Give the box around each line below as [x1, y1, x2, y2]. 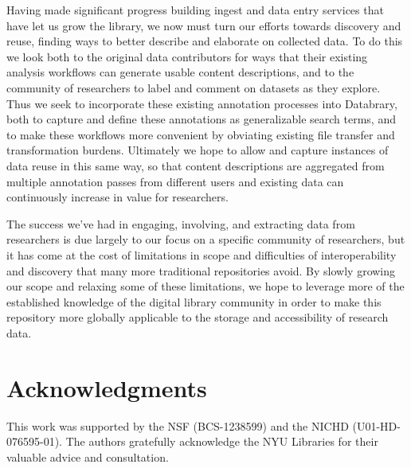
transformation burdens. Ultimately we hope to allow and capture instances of [6, 142, 389, 158]
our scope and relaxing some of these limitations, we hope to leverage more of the [6, 278, 405, 294]
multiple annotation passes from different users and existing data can [6, 173, 344, 189]
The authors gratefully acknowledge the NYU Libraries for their [65, 433, 378, 450]
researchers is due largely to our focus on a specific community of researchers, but [6, 231, 405, 248]
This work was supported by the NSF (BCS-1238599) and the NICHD [6, 417, 349, 434]
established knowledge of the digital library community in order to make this [6, 293, 382, 310]
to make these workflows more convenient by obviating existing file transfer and [6, 126, 395, 142]
